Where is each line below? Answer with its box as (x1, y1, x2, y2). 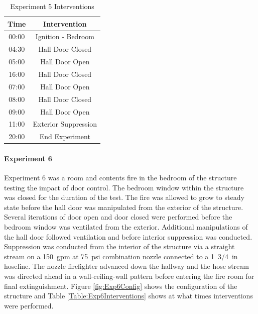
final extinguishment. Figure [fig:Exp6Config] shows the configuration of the (4, 280, 237, 291)
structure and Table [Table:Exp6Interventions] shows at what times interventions (4, 290, 253, 301)
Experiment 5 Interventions (10, 1, 94, 11)
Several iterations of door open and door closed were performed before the (4, 212, 232, 222)
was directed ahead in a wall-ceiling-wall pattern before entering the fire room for (4, 271, 254, 281)
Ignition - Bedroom (35, 31, 94, 42)
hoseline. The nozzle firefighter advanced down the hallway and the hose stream (4, 261, 249, 271)
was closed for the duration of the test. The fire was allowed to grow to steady (4, 192, 244, 202)
